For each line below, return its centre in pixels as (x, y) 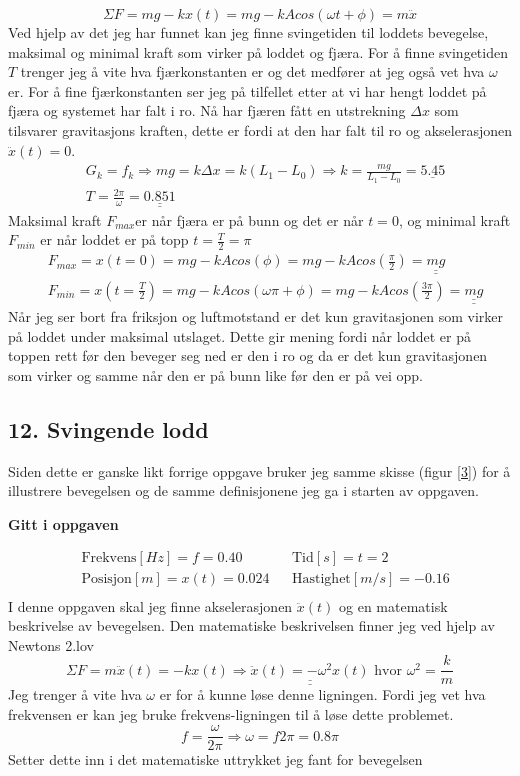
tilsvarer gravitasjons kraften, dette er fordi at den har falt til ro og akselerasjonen (260, 129)
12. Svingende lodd (108, 428)
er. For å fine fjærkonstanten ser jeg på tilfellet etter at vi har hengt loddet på (247, 90)
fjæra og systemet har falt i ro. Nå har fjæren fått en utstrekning (207, 110)
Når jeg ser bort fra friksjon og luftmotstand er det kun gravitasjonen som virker (256, 316)
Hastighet (321, 579)
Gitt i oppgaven (63, 523)
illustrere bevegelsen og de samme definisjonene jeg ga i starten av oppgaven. (244, 490)
